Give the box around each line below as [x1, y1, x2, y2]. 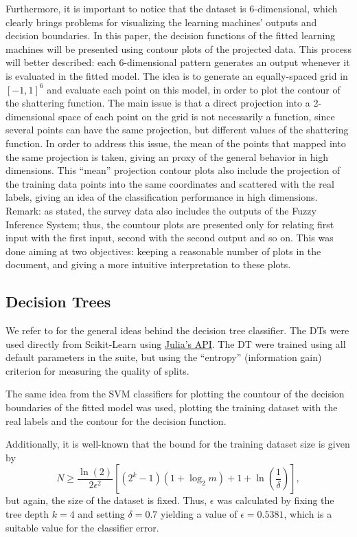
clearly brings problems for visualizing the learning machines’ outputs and [5, 14, 317, 29]
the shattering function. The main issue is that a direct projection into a [5, 96, 310, 110]
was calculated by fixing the [217, 493, 334, 507]
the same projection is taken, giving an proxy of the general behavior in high [5, 149, 329, 164]
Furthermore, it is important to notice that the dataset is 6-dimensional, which [5, 1, 338, 15]
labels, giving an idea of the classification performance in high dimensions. [5, 190, 318, 204]
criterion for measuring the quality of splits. [5, 363, 189, 377]
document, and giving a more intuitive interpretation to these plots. [5, 257, 291, 272]
